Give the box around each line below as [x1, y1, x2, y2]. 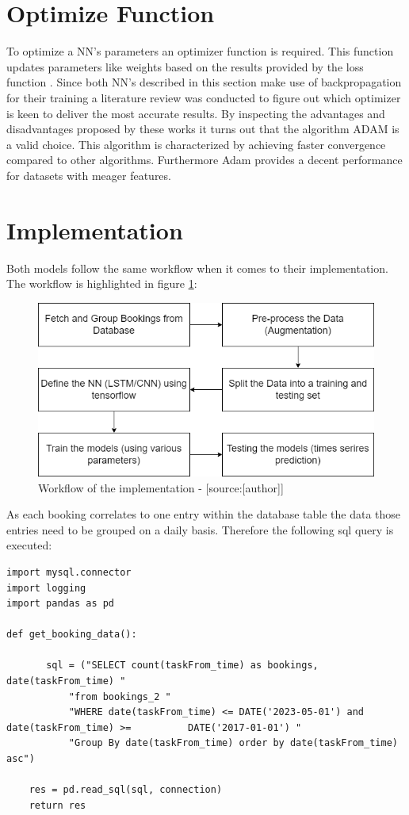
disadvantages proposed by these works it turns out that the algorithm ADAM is [6, 121, 399, 137]
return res [29, 799, 86, 811]
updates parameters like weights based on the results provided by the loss [6, 58, 364, 75]
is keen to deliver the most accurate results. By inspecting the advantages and [6, 105, 385, 121]
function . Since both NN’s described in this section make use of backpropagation [6, 74, 402, 90]
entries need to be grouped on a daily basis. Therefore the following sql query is [6, 521, 394, 538]
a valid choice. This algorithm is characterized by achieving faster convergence [6, 136, 386, 152]
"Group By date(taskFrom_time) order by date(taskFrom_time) [68, 737, 398, 749]
